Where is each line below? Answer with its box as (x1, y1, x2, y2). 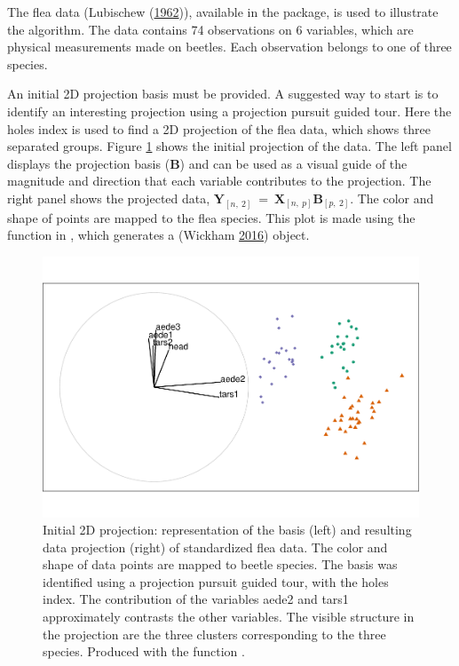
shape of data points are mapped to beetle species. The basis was (43, 555, 398, 574)
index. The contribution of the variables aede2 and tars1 (43, 590, 349, 608)
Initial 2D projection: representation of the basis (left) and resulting (43, 520, 412, 539)
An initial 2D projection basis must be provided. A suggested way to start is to (7, 84, 439, 103)
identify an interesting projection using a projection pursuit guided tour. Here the (7, 101, 452, 120)
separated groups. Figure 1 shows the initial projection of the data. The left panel (7, 137, 452, 155)
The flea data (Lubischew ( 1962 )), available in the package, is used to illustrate (7, 3, 439, 20)
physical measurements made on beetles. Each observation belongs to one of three (7, 37, 452, 56)
